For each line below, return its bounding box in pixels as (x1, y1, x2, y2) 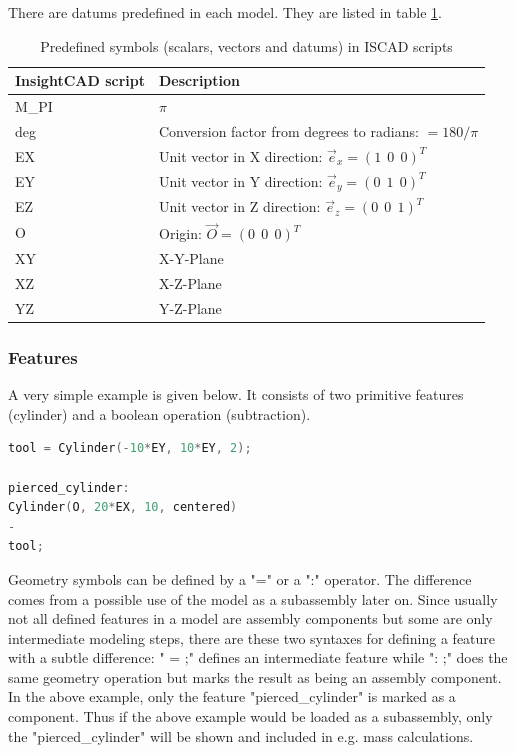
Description (159, 70, 241, 91)
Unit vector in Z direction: (159, 196, 321, 217)
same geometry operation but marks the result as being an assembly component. (8, 666, 502, 687)
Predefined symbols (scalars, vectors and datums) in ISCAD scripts (40, 35, 453, 56)
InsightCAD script (15, 70, 146, 91)
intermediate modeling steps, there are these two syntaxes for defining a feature (8, 627, 496, 648)
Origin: (159, 223, 202, 244)
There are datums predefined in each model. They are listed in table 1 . (8, 2, 442, 22)
